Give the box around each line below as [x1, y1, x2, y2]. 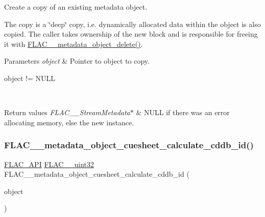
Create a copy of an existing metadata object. [4, 2, 148, 12]
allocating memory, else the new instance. [4, 117, 134, 127]
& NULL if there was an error [136, 107, 230, 118]
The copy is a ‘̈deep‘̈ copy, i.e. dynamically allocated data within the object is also [4, 18, 261, 29]
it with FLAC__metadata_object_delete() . [4, 38, 143, 49]
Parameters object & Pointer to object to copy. [4, 56, 150, 66]
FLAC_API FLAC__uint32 [4, 158, 94, 169]
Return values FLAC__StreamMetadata [4, 107, 130, 118]
